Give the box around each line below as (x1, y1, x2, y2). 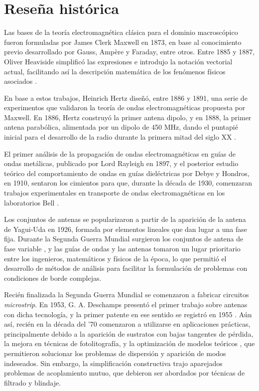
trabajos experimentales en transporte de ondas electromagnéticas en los (4, 188, 225, 198)
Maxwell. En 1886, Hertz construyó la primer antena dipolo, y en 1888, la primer (4, 112, 252, 122)
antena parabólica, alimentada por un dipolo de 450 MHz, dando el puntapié (4, 122, 238, 132)
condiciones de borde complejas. (4, 272, 102, 283)
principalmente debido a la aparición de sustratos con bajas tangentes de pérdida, (4, 328, 254, 339)
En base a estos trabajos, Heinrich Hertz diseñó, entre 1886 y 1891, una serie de (4, 92, 248, 103)
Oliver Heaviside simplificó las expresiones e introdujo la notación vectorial (4, 56, 233, 66)
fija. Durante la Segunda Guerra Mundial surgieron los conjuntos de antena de (4, 233, 244, 244)
